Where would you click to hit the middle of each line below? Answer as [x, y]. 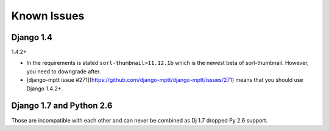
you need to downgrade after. [64, 71]
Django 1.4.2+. [45, 89]
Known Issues [48, 16]
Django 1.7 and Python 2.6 [62, 106]
